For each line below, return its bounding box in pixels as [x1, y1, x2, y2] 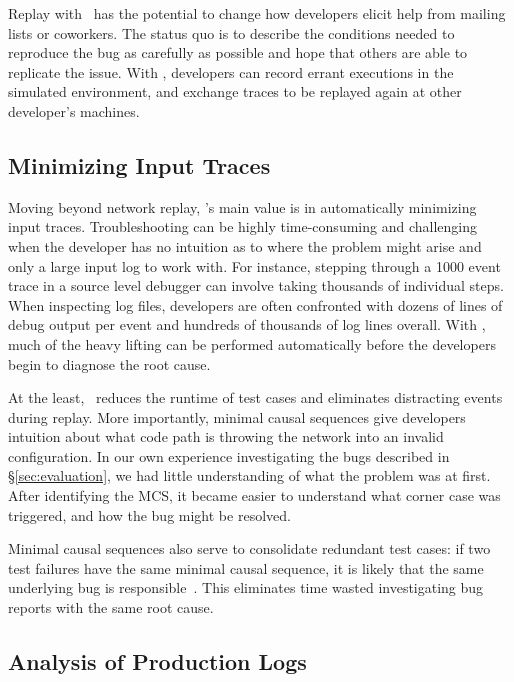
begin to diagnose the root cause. [8, 353, 211, 374]
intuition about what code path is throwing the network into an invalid [8, 426, 444, 447]
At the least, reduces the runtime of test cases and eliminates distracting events [8, 387, 503, 408]
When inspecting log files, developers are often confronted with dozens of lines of [8, 294, 503, 315]
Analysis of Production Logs [8, 646, 307, 677]
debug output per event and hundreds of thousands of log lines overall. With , [8, 314, 486, 335]
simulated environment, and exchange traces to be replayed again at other [8, 81, 462, 102]
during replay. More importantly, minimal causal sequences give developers [8, 406, 466, 427]
